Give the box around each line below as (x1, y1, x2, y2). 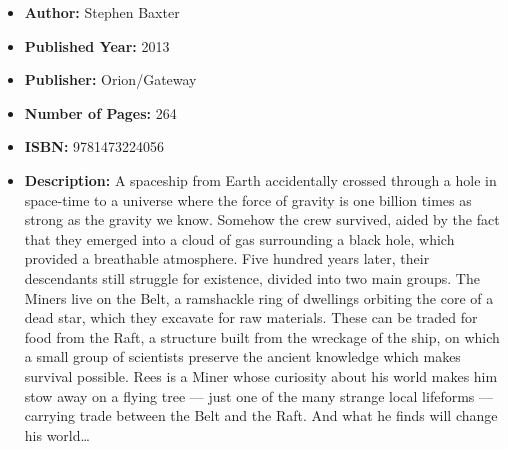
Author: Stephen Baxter (24, 2, 180, 22)
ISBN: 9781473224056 (24, 136, 165, 157)
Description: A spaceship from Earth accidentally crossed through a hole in (24, 169, 497, 190)
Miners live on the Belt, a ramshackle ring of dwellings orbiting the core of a (24, 287, 494, 308)
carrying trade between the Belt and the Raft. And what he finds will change (24, 405, 498, 426)
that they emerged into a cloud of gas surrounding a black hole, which (24, 228, 455, 249)
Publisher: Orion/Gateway (24, 69, 197, 90)
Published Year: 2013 (24, 35, 170, 56)
